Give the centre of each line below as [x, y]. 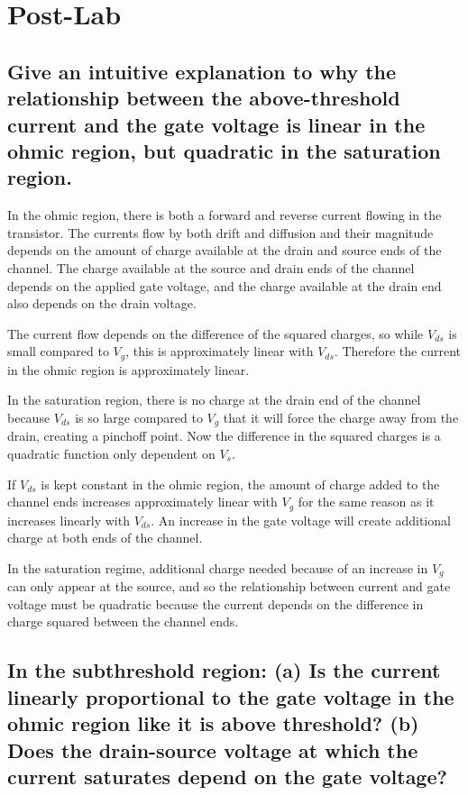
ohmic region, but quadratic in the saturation [224, 150]
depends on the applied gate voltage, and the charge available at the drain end [225, 285]
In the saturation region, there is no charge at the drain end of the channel [214, 400]
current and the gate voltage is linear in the [216, 124]
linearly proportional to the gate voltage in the [231, 696]
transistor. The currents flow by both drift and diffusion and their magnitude [220, 232]
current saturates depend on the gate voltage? [227, 776]
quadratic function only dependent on [111, 453]
